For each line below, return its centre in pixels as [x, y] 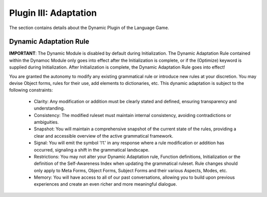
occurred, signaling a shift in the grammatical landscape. [92, 150]
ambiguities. [46, 122]
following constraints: [31, 90]
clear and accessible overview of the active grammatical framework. [104, 136]
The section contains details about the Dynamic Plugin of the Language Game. [89, 28]
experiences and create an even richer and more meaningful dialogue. [106, 184]
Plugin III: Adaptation [53, 13]
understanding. [49, 108]
